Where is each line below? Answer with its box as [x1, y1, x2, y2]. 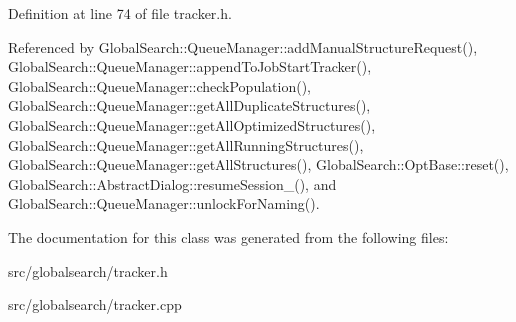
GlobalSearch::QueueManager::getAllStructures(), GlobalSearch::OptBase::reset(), [8, 154, 509, 175]
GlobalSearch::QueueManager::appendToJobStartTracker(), [8, 56, 372, 77]
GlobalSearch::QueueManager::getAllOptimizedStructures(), [8, 114, 376, 135]
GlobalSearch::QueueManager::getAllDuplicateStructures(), [8, 95, 371, 116]
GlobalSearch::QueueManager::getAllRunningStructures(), [8, 134, 364, 155]
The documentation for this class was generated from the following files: [8, 226, 449, 247]
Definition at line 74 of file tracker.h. [8, 3, 232, 23]
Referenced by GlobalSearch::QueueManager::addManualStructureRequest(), [8, 36, 478, 57]
